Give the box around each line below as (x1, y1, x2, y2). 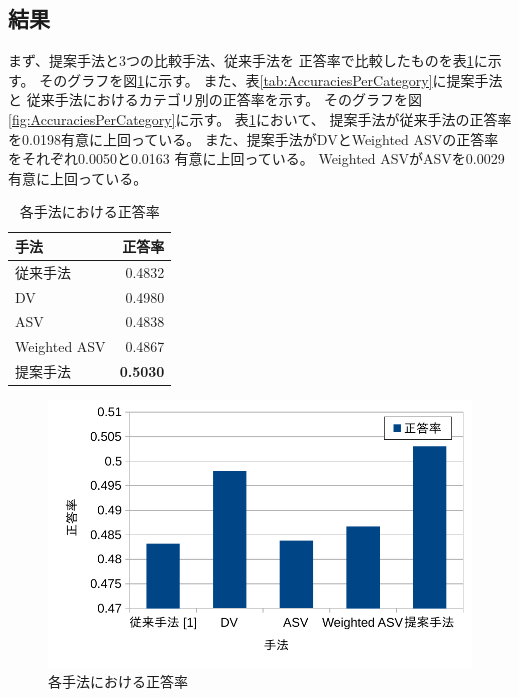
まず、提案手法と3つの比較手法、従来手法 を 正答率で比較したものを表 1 (8, 50, 474, 71)
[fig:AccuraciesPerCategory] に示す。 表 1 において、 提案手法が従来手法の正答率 (8, 108, 512, 129)
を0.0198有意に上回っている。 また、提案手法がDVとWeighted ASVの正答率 (8, 128, 499, 149)
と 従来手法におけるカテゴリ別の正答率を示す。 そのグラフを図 (8, 89, 422, 110)
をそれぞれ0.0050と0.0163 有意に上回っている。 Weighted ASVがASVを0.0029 (8, 148, 505, 169)
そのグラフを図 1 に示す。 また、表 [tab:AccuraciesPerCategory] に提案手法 (39, 69, 503, 90)
